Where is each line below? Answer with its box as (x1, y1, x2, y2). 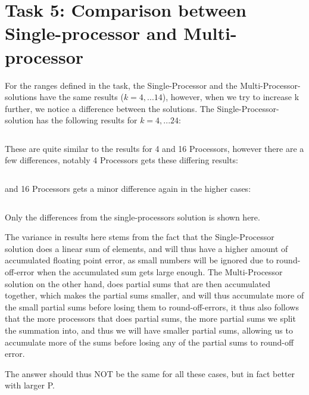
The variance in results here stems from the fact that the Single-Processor (5, 231, 274, 243)
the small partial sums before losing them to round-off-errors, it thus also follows (5, 300, 299, 313)
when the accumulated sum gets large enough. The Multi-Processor (37, 266, 283, 278)
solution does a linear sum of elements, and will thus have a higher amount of (5, 242, 288, 254)
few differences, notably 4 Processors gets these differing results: (5, 154, 238, 166)
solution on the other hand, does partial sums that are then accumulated (5, 277, 271, 290)
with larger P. (5, 379, 55, 391)
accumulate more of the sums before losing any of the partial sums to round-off (5, 335, 294, 348)
